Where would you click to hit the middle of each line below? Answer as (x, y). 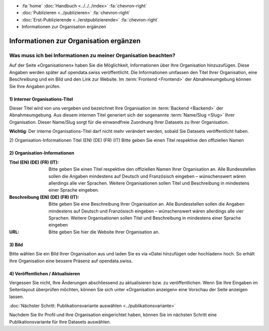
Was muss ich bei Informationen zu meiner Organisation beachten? (92, 55)
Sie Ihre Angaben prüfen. (35, 86)
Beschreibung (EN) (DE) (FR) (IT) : (44, 197)
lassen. (17, 297)
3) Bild (16, 244)
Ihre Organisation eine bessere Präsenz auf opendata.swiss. (71, 261)
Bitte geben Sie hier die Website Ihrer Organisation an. (104, 232)
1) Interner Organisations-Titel (41, 99)
